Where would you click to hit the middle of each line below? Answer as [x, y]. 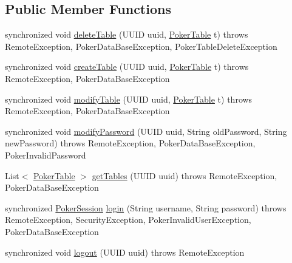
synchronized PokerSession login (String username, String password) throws [146, 207]
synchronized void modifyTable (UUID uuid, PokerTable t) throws [129, 99]
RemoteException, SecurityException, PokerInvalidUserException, [128, 220]
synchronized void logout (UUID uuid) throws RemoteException [125, 252]
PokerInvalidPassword [46, 155]
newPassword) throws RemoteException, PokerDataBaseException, [130, 143]
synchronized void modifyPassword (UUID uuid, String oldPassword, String [146, 131]
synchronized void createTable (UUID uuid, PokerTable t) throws [127, 67]
